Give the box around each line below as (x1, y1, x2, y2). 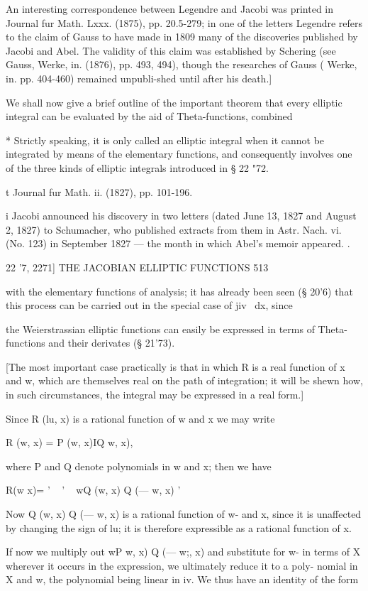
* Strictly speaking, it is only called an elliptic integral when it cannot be (6, 132, 325, 147)
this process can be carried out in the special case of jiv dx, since (6, 298, 293, 313)
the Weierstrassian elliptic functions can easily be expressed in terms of (6, 321, 315, 336)
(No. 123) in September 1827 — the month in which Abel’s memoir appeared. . (6, 236, 350, 251)
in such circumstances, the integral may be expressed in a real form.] (6, 387, 304, 402)
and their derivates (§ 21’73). (48, 335, 175, 350)
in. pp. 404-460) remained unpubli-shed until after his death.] (6, 70, 272, 85)
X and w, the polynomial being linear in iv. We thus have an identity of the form (6, 572, 359, 587)
